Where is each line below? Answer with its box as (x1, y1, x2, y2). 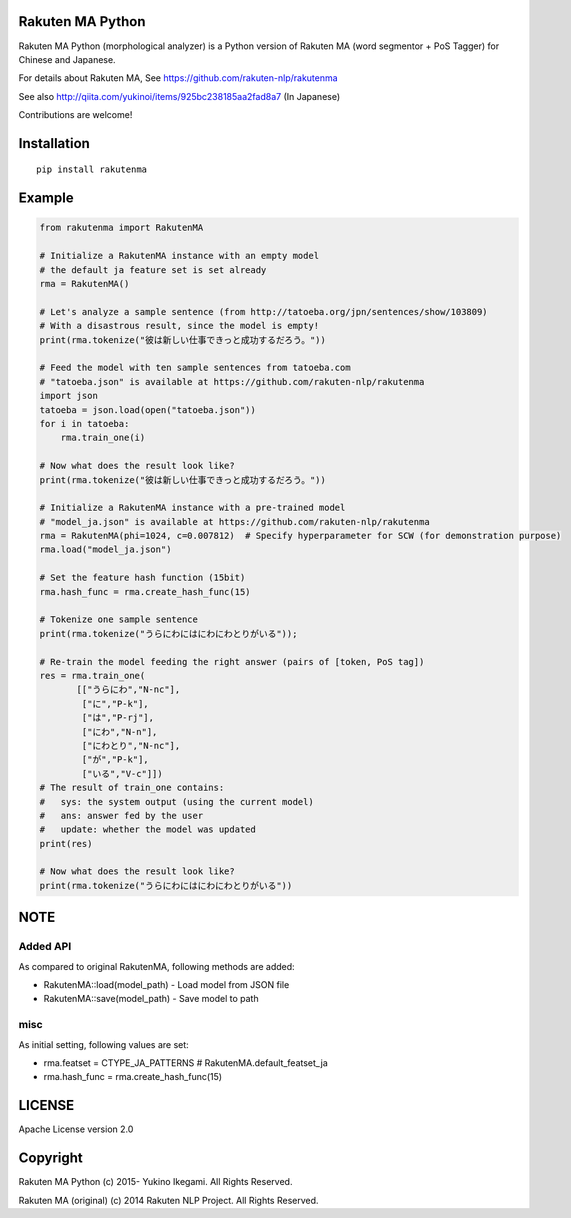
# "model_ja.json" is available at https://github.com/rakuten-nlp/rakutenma (39, 516, 430, 527)
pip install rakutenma (36, 164, 148, 175)
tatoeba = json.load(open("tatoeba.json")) (39, 404, 257, 415)
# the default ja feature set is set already (39, 264, 267, 275)
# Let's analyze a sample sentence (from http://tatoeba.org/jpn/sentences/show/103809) (39, 306, 489, 317)
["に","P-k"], (81, 698, 149, 709)
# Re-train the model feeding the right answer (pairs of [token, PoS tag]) (39, 656, 425, 667)
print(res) (39, 838, 93, 849)
